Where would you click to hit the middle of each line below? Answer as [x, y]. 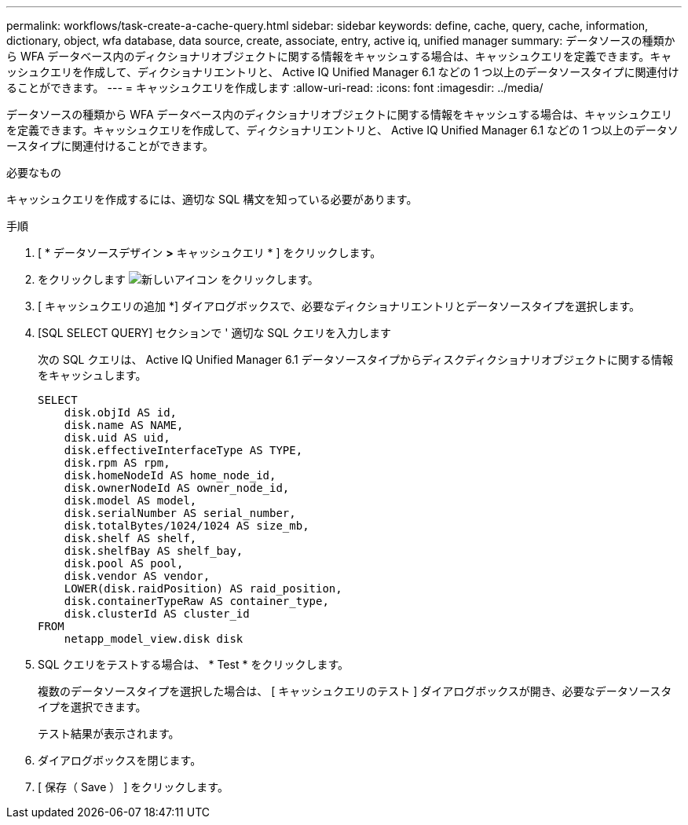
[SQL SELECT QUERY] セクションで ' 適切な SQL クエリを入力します [214, 333]
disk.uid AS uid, [117, 438]
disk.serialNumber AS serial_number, [180, 513]
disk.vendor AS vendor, [137, 576]
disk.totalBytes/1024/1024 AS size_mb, [187, 526]
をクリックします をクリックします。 [178, 279]
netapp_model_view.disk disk [154, 639]
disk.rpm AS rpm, [117, 463]
